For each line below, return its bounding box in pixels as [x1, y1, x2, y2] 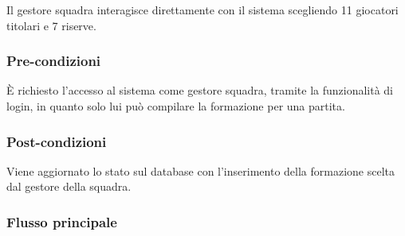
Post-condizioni [6, 131, 107, 151]
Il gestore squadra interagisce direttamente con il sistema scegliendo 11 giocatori [6, 2, 399, 17]
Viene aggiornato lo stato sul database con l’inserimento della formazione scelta [6, 162, 395, 179]
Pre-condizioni [6, 51, 101, 71]
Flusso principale [6, 211, 117, 231]
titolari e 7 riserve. [6, 17, 96, 33]
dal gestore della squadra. [6, 178, 132, 195]
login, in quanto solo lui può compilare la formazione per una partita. [6, 98, 345, 114]
